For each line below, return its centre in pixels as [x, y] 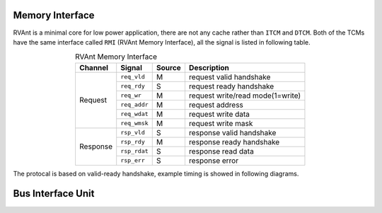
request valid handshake [230, 76]
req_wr [131, 96]
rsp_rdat [134, 151]
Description [209, 67]
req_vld [133, 77]
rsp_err [133, 160]
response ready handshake [234, 142]
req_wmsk [134, 123]
